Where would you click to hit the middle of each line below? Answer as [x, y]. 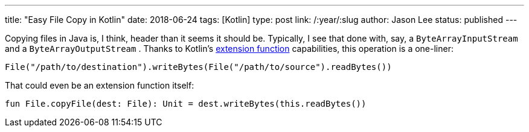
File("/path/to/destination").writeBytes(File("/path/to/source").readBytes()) [198, 67]
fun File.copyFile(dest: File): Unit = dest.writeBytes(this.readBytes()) [186, 104]
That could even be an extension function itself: [100, 85]
